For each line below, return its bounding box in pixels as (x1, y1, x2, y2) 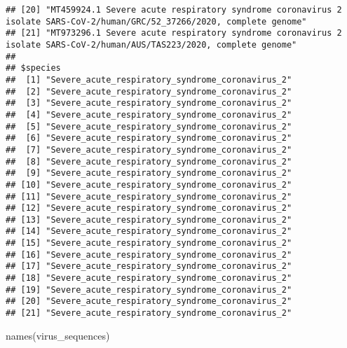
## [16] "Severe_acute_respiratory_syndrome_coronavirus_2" (6, 249, 292, 260)
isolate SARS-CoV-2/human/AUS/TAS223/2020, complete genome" (6, 39, 297, 50)
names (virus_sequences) (6, 328, 110, 342)
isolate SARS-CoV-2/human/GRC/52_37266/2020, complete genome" (6, 16, 307, 27)
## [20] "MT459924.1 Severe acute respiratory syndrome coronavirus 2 (6, 5, 342, 15)
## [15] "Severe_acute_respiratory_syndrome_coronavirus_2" (6, 238, 292, 249)
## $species (6, 63, 61, 74)
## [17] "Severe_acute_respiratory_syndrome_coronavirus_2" (6, 261, 292, 272)
